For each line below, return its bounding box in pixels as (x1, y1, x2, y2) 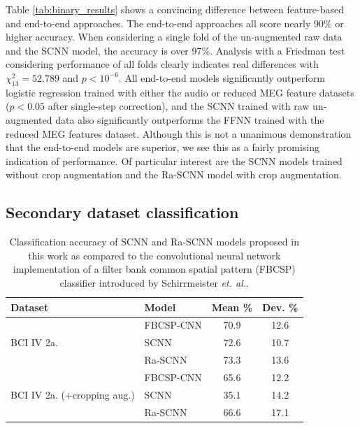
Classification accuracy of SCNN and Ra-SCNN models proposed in (9, 234, 299, 249)
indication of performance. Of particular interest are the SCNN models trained (6, 153, 343, 168)
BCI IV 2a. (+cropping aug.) (10, 387, 135, 401)
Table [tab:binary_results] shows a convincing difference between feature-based (6, 2, 344, 16)
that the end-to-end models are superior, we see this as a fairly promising (6, 140, 320, 155)
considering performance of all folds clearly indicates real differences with (6, 57, 319, 71)
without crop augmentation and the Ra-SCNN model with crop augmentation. (6, 167, 342, 182)
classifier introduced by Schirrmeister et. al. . (59, 275, 249, 290)
